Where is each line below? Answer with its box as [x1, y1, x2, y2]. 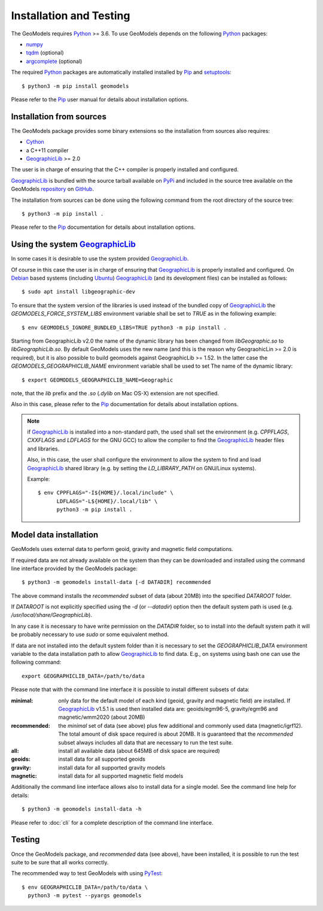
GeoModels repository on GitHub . [11, 186, 94, 193]
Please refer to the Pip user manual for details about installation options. [11, 96, 188, 103]
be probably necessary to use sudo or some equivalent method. [11, 631, 169, 638]
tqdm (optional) [26, 49, 64, 56]
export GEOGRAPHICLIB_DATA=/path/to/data [22, 673, 145, 679]
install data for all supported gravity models [58, 764, 166, 771]
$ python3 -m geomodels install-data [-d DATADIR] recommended [22, 579, 211, 586]
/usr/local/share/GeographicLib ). [11, 612, 93, 619]
